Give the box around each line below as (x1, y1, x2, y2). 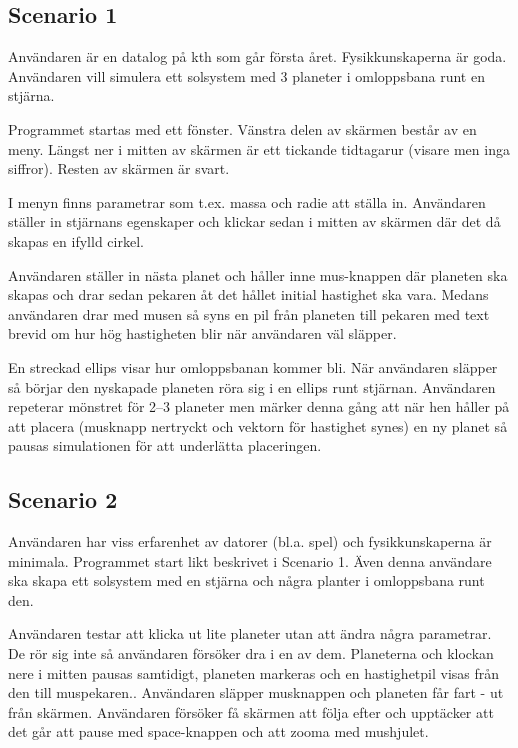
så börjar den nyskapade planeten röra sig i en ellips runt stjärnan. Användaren (8, 376, 496, 397)
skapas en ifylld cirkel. (8, 230, 144, 251)
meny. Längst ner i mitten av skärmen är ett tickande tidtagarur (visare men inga (8, 138, 510, 159)
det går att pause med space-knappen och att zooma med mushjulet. (8, 721, 429, 742)
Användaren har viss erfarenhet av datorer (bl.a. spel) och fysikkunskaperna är (8, 531, 492, 552)
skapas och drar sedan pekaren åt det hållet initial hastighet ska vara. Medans (8, 284, 489, 305)
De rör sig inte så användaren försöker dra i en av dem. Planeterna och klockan (8, 643, 494, 664)
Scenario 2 (8, 484, 118, 515)
